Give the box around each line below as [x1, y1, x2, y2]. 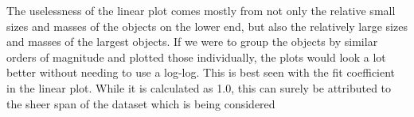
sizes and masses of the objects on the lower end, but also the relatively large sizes [6, 17, 408, 34]
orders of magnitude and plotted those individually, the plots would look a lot [6, 48, 386, 65]
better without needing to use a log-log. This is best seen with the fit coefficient [6, 64, 396, 81]
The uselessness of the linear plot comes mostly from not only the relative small [6, 2, 396, 18]
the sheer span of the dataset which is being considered [6, 95, 275, 111]
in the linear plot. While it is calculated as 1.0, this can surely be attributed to [6, 79, 392, 96]
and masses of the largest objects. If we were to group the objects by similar [6, 33, 378, 50]
